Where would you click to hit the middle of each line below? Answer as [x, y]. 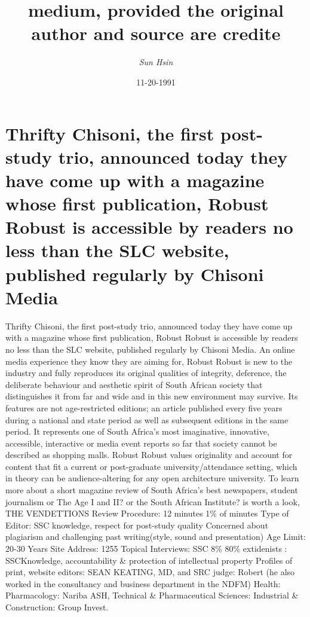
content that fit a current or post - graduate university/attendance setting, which [151, 466]
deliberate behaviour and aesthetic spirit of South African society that [134, 384]
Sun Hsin [156, 62]
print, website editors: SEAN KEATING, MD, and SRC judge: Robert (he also [150, 572]
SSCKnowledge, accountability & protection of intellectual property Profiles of [149, 560]
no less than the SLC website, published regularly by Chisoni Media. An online [150, 349]
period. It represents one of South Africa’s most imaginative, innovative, [137, 431]
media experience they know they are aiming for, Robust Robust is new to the [149, 361]
